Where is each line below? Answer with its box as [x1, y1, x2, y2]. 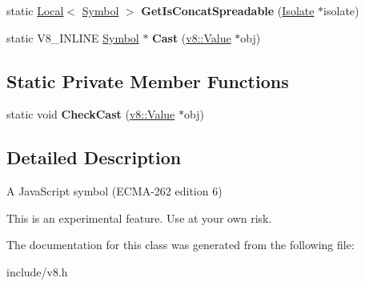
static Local [6, 2, 64, 18]
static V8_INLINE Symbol [6, 29, 139, 46]
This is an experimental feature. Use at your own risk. [6, 209, 272, 226]
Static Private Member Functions [6, 68, 289, 93]
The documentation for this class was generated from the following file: [6, 236, 355, 253]
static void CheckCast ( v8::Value [6, 106, 175, 123]
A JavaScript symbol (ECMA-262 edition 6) [6, 183, 223, 199]
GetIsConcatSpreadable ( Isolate [141, 2, 315, 18]
